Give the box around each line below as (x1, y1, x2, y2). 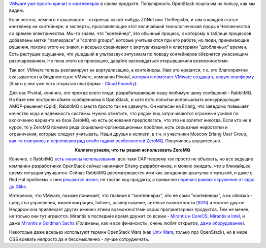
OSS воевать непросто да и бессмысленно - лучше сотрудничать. (9, 236, 150, 242)
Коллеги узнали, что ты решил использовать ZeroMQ (74, 147, 191, 153)
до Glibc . (9, 184, 28, 189)
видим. (9, 7, 24, 13)
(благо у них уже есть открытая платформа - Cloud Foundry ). (9, 81, 138, 87)
